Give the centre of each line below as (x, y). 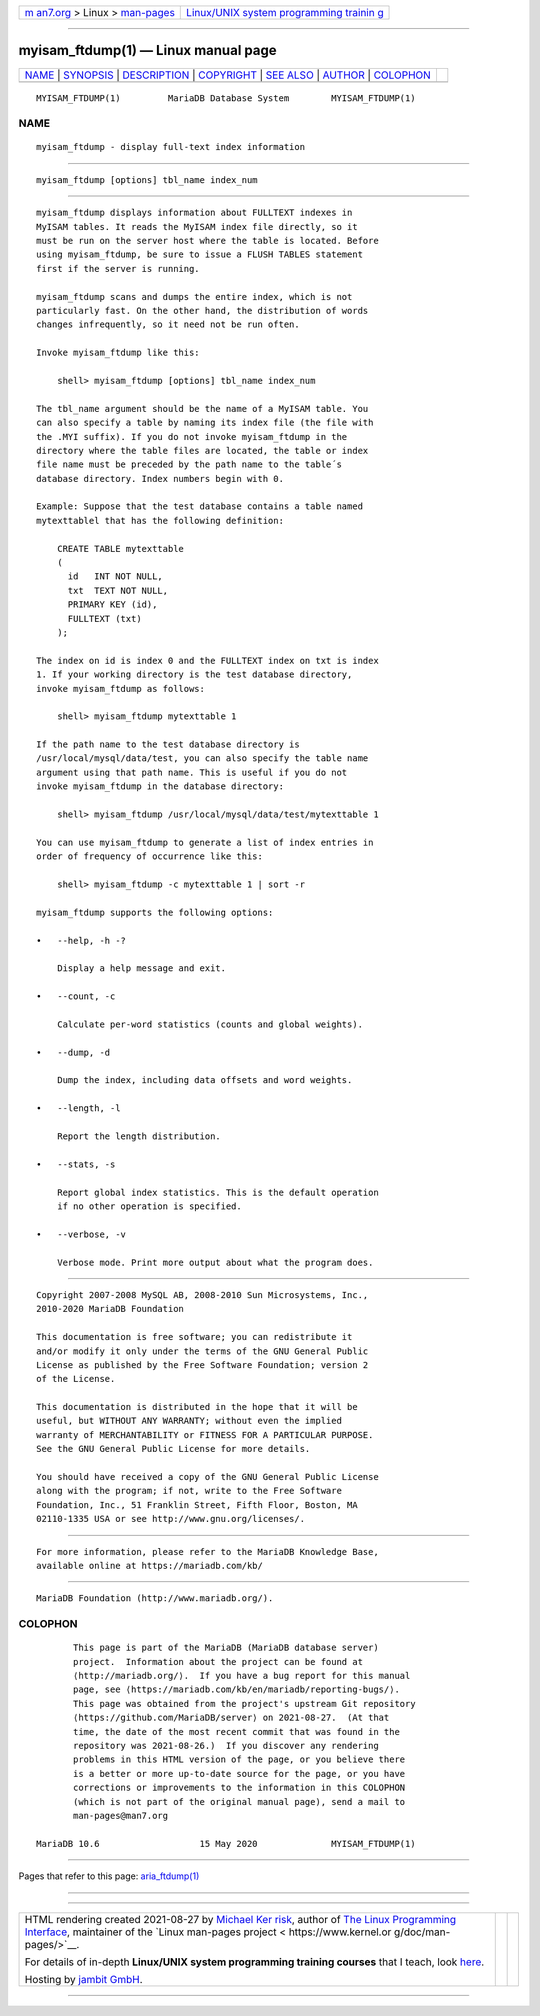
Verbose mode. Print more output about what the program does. (215, 1262)
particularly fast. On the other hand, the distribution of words (202, 310)
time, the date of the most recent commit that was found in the (236, 1731)
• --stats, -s (76, 1164)
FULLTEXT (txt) (104, 618)
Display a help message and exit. (141, 968)
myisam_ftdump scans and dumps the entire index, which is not (194, 296)
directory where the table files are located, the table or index (202, 450)
